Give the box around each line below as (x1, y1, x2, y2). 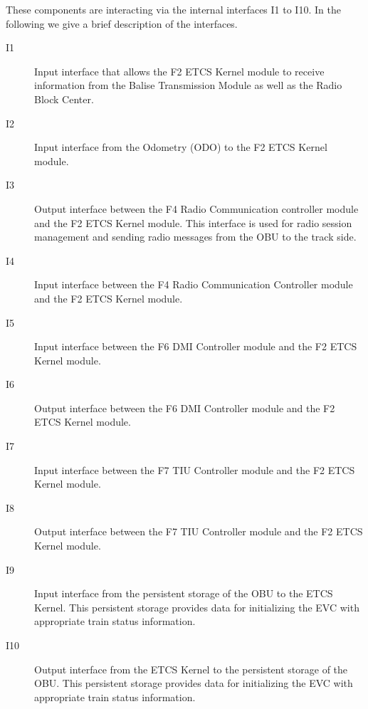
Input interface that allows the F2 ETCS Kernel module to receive (34, 63, 325, 78)
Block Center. (34, 91, 94, 106)
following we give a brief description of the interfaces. (6, 16, 238, 31)
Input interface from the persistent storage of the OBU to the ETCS (34, 586, 333, 601)
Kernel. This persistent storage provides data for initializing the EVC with (34, 599, 359, 614)
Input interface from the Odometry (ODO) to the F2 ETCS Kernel (34, 140, 327, 154)
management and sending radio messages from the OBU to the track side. (34, 229, 357, 244)
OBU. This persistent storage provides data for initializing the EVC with (34, 676, 353, 690)
